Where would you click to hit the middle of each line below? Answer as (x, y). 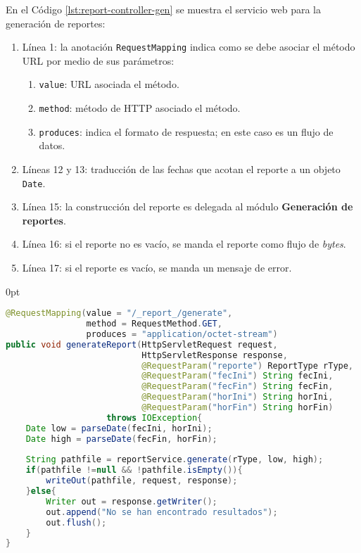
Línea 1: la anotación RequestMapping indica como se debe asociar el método (189, 47)
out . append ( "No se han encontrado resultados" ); (162, 512)
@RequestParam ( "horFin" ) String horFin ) (237, 408)
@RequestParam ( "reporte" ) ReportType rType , (248, 366)
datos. (52, 145)
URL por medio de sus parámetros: (98, 60)
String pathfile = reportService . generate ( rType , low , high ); (175, 460)
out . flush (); (76, 522)
